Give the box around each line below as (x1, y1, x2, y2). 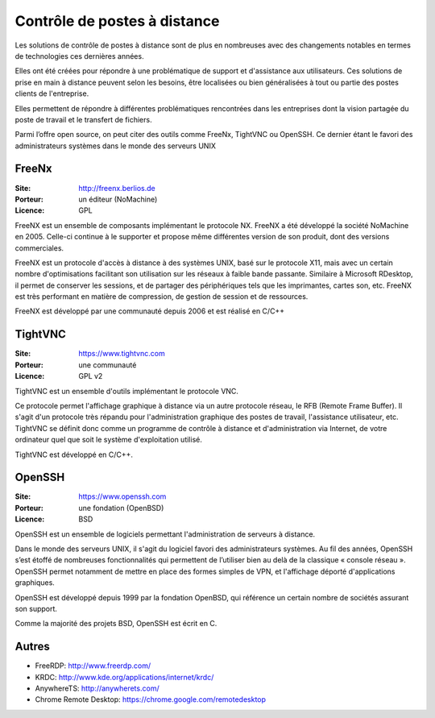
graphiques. (14, 578, 56, 587)
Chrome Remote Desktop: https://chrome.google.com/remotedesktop (35, 695, 266, 704)
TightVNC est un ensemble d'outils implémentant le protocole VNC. (14, 386, 239, 396)
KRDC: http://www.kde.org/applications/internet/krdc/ (35, 672, 214, 682)
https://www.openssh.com (78, 492, 167, 501)
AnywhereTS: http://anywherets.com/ (35, 683, 160, 693)
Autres (14, 640, 50, 654)
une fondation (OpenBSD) (78, 503, 164, 513)
